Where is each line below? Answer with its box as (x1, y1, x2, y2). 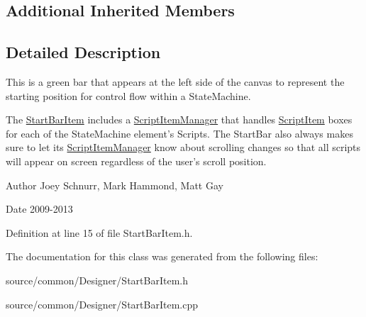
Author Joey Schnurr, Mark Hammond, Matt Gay (6, 177, 223, 192)
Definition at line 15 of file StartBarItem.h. (6, 225, 193, 240)
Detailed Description (6, 41, 161, 63)
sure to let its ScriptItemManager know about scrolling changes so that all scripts (6, 140, 361, 155)
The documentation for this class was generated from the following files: (6, 249, 318, 264)
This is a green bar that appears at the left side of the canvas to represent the (6, 74, 345, 89)
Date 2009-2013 (6, 201, 73, 216)
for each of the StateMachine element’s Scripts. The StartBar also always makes (6, 126, 353, 140)
